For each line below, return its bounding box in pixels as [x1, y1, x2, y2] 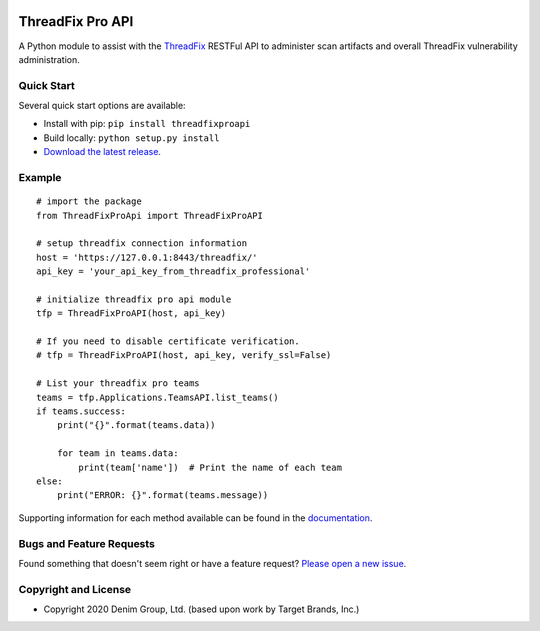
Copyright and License [18, 582, 132, 596]
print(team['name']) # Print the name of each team [78, 461, 342, 473]
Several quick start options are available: [18, 100, 186, 112]
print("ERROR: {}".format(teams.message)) [56, 490, 269, 501]
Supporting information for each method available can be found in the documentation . [18, 511, 373, 524]
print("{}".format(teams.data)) [56, 420, 216, 431]
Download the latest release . [43, 146, 162, 158]
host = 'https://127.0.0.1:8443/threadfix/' [36, 251, 259, 263]
